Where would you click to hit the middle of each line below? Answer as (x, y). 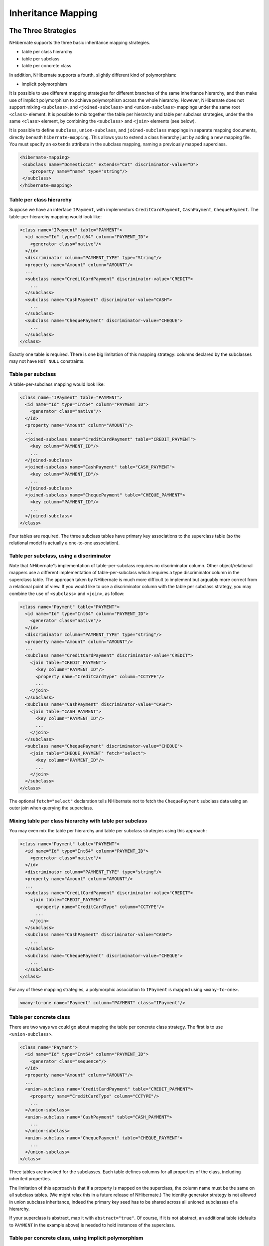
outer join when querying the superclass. (51, 808)
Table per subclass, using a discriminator (60, 556)
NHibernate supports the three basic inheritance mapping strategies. (80, 43)
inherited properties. (30, 1179)
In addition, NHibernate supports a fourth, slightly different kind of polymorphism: (93, 75)
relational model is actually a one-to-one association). (65, 543)
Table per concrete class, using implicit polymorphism (76, 1238)
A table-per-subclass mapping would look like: (57, 384)
